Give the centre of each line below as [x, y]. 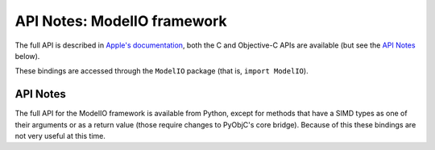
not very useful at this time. [60, 136]
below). [27, 56]
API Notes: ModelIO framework [121, 21]
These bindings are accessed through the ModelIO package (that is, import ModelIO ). [162, 71]
